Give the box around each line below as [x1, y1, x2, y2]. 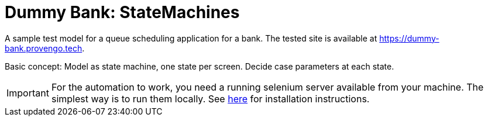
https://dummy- [379, 33, 439, 43]
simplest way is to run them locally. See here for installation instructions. [51, 92, 370, 105]
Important [6, 87, 49, 99]
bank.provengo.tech [5, 43, 83, 53]
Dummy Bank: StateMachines [5, 2, 240, 22]
